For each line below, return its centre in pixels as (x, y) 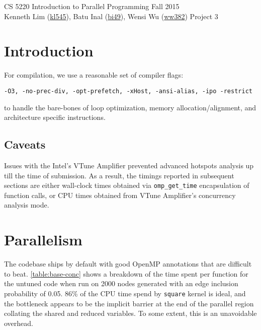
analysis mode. (27, 205)
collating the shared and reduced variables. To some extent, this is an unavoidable (130, 313)
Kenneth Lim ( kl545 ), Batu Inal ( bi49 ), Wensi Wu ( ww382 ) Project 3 (111, 16)
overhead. (19, 323)
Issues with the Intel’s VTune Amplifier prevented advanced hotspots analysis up (129, 165)
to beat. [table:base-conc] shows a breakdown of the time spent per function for (126, 273)
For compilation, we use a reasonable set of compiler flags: (94, 75)
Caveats (25, 144)
